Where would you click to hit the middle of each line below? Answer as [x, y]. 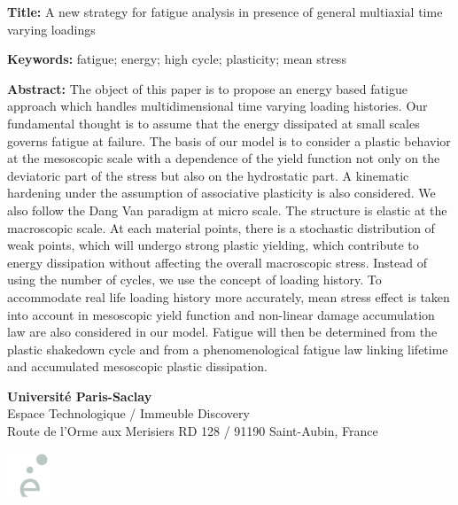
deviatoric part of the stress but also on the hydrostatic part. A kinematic [208, 175]
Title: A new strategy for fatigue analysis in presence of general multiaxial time [225, 12]
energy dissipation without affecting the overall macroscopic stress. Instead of [217, 262]
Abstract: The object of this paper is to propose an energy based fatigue [207, 88]
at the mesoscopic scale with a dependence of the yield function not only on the [224, 158]
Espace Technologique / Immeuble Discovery [128, 413]
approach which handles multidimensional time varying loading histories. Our [217, 106]
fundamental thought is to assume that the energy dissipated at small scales [213, 123]
